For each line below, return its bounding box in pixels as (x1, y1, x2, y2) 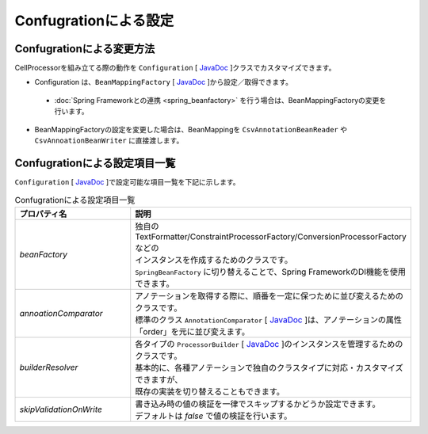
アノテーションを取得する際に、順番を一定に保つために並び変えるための (135, 290, 404, 301)
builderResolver (19, 361, 78, 372)
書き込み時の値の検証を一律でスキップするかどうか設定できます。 (135, 398, 380, 409)
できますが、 (135, 374, 183, 385)
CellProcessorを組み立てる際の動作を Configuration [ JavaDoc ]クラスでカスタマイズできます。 (14, 63, 336, 73)
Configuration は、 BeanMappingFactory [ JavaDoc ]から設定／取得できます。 (34, 78, 293, 87)
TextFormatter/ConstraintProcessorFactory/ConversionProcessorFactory (135, 230, 407, 242)
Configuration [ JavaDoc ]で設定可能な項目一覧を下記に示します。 (14, 177, 241, 186)
